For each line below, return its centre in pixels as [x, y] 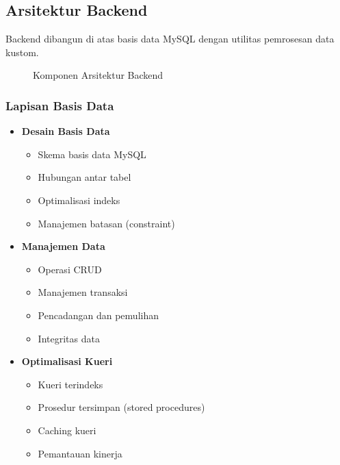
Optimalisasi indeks [79, 200]
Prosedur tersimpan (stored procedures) [121, 407]
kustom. [22, 52]
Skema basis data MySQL [92, 154]
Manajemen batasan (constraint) [106, 223]
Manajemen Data [63, 246]
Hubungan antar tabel [84, 177]
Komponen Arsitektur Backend [98, 75]
